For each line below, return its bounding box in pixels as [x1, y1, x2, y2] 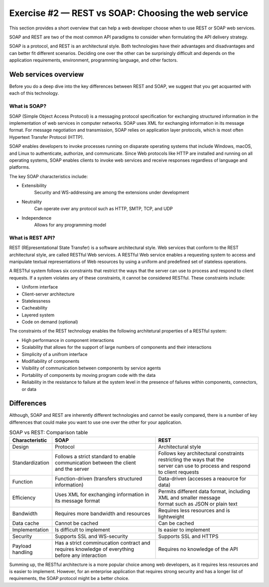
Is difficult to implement [55, 526, 110, 533]
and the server [55, 465, 89, 472]
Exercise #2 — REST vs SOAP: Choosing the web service [9, 7, 249, 18]
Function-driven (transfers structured [55, 475, 142, 482]
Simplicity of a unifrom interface [21, 351, 88, 357]
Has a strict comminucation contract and [55, 539, 150, 546]
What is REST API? [9, 234, 55, 241]
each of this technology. [9, 90, 59, 96]
